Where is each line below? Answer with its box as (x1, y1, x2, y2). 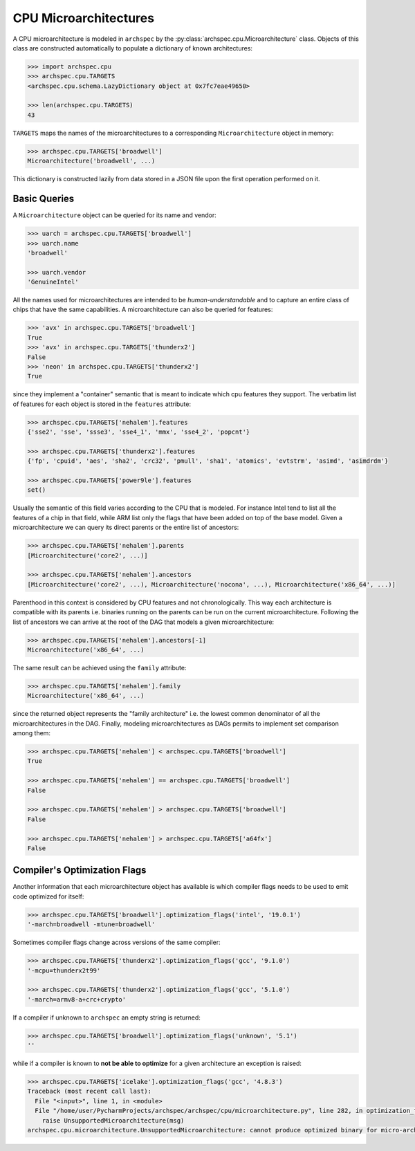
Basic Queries (12, 193, 75, 205)
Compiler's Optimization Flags (12, 865, 147, 876)
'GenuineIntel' (27, 278, 79, 286)
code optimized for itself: (12, 892, 84, 901)
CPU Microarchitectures (12, 10, 155, 26)
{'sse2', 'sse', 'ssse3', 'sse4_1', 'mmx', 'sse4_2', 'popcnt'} (27, 428, 250, 436)
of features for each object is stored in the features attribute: (12, 400, 192, 408)
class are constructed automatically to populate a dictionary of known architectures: (12, 44, 252, 52)
